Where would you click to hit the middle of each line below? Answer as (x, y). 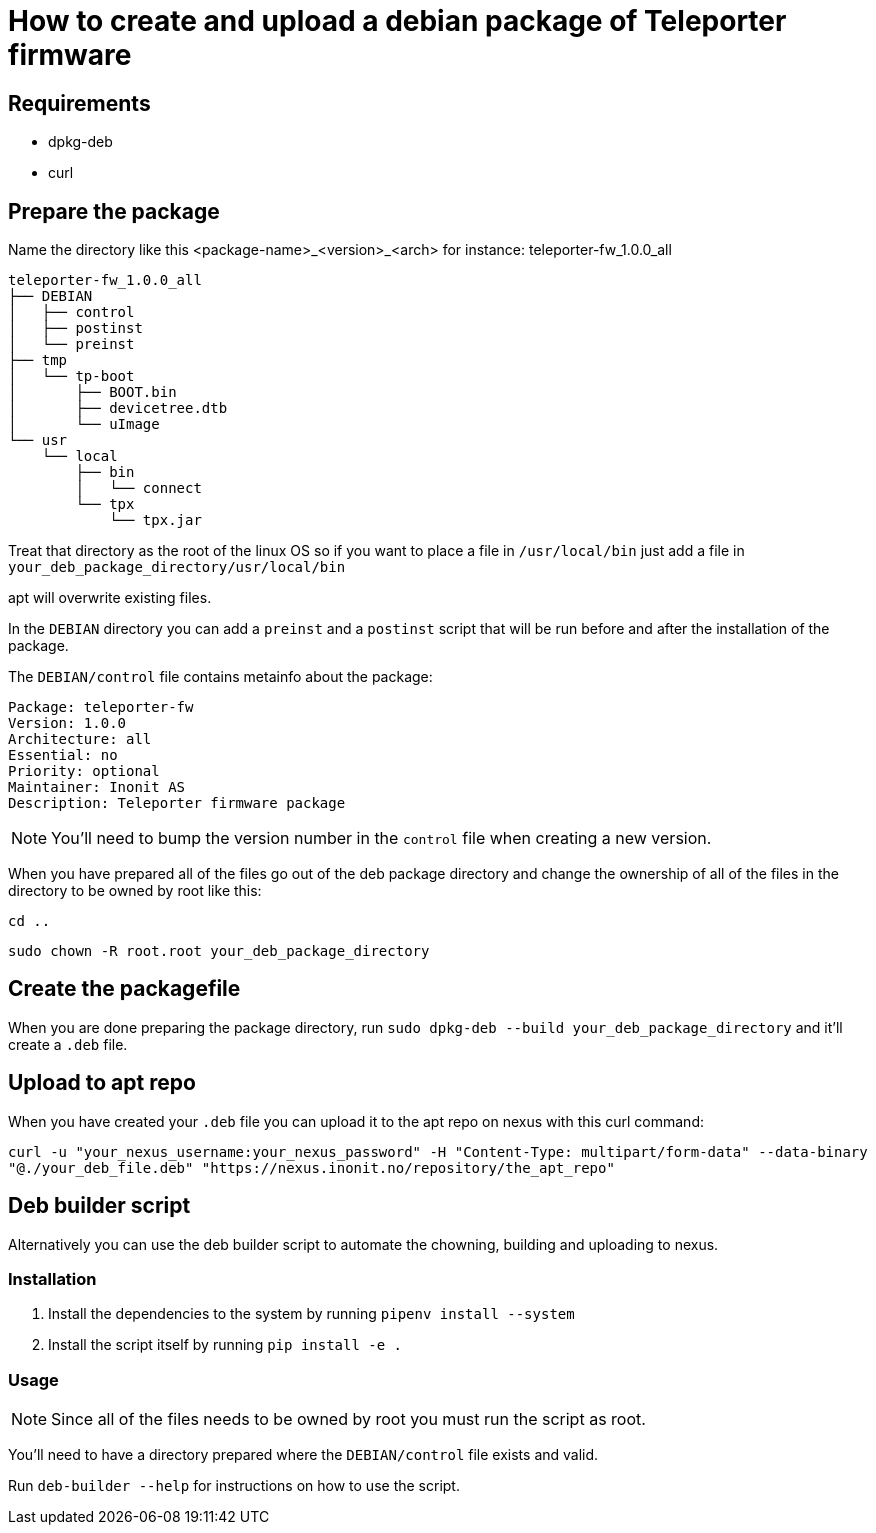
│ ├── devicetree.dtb (118, 408)
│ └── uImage (84, 424)
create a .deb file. (68, 1044)
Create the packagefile (124, 989)
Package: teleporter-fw (101, 707)
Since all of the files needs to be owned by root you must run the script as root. (348, 1419)
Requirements (79, 103)
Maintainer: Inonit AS (97, 787)
